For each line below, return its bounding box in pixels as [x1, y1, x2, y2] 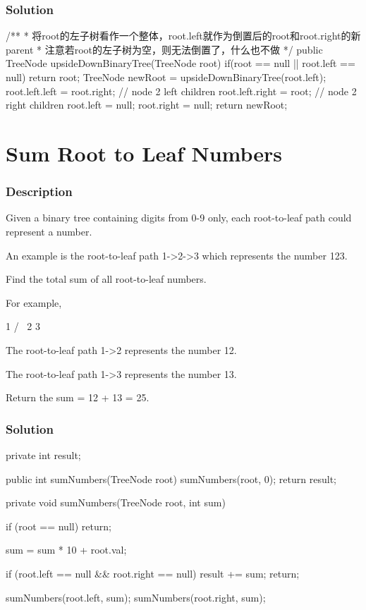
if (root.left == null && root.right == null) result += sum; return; [6, 566, 300, 580]
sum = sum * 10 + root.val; [6, 542, 127, 557]
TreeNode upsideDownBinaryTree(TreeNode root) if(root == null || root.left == [6, 56, 355, 71]
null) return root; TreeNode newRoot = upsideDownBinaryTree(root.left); [6, 70, 327, 84]
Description [6, 183, 73, 200]
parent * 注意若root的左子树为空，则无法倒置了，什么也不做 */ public [6, 42, 323, 56]
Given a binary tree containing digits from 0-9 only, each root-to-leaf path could [6, 210, 352, 225]
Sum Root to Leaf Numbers [6, 138, 283, 167]
